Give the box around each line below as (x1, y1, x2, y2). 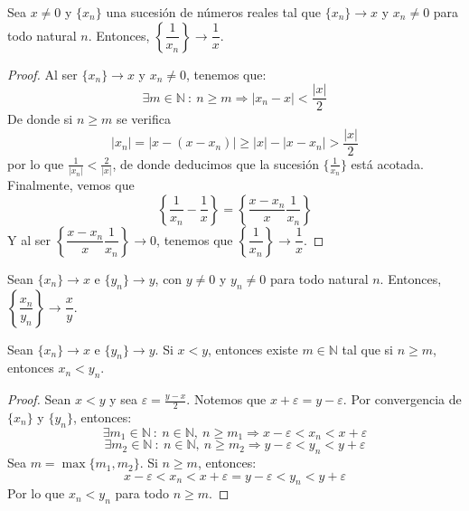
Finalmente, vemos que (7, 175, 135, 194)
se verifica (116, 109, 171, 128)
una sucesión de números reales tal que (106, 3, 321, 21)
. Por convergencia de (342, 390, 462, 409)
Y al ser (7, 230, 51, 249)
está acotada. (351, 154, 424, 173)
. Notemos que (186, 390, 267, 409)
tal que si (342, 339, 394, 358)
